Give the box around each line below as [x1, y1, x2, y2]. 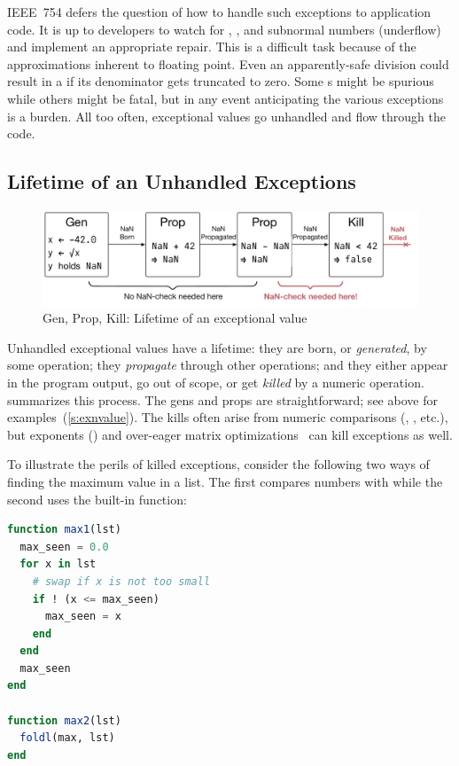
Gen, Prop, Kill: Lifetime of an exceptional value [43, 309, 307, 327]
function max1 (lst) [7, 523, 121, 536]
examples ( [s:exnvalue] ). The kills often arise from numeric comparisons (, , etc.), [7, 408, 448, 426]
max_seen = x [44, 610, 121, 623]
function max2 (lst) [7, 714, 121, 727]
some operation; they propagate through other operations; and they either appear [7, 356, 448, 374]
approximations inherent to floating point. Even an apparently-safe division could [7, 54, 449, 73]
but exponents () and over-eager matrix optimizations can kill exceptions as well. [7, 425, 453, 443]
